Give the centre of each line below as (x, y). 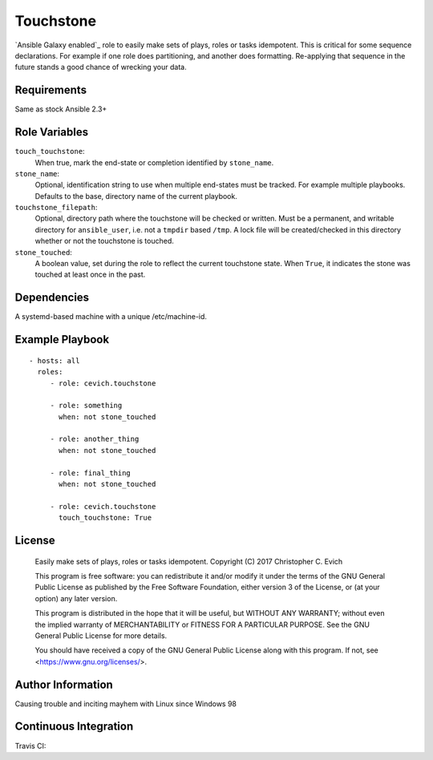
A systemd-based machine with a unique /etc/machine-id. (111, 317)
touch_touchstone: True (105, 518)
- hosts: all (55, 360)
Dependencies (52, 298)
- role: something (86, 406)
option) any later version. (76, 598)
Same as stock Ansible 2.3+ (61, 109)
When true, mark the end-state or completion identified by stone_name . (154, 162)
